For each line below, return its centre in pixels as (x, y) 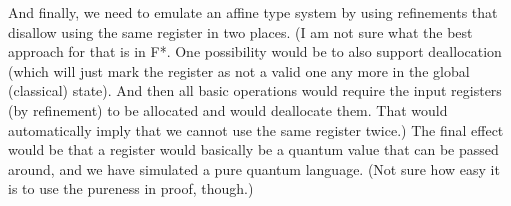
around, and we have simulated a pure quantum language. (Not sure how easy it (254, 168)
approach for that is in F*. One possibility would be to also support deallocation (255, 51)
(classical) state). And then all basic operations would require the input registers (255, 90)
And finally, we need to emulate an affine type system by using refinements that (253, 12)
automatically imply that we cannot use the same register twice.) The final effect (256, 129)
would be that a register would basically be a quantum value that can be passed (253, 149)
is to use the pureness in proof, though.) (131, 188)
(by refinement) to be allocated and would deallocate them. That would (228, 109)
